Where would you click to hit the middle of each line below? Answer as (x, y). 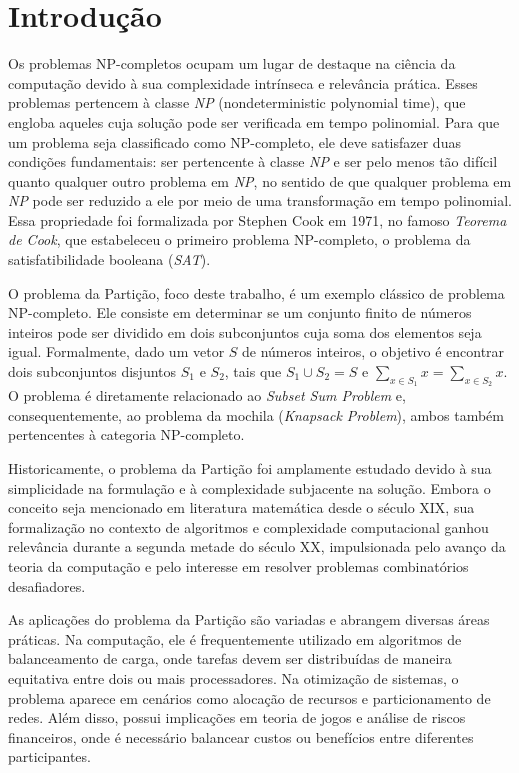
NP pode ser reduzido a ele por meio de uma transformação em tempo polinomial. (260, 200)
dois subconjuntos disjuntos (92, 371)
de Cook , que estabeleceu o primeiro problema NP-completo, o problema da (239, 239)
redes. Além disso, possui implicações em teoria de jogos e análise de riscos (237, 717)
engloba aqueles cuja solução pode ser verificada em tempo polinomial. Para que (254, 121)
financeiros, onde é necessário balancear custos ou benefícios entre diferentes (241, 736)
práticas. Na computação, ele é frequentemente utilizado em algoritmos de (235, 638)
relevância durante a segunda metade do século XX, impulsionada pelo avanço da (257, 546)
